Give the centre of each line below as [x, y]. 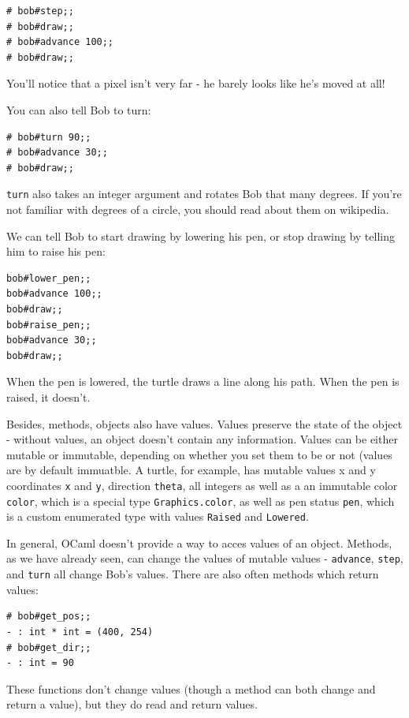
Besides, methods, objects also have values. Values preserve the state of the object [204, 423]
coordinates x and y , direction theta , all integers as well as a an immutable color [202, 485]
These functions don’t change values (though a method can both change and [191, 688]
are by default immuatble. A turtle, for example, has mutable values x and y [191, 470]
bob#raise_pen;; [49, 325]
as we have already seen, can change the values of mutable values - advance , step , [205, 558]
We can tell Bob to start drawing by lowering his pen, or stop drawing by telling [201, 236]
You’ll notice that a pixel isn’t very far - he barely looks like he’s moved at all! [196, 83]
